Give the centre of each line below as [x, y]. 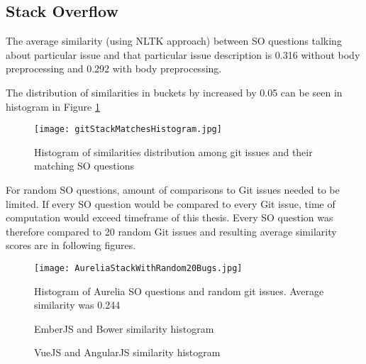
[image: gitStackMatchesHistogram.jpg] [128, 129]
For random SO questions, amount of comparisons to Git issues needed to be [173, 190]
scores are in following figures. [71, 245]
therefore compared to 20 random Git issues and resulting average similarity [171, 231]
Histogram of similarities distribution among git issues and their [173, 151]
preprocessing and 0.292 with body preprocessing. [114, 68]
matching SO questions [84, 166]
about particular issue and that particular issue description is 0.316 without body [183, 54]
